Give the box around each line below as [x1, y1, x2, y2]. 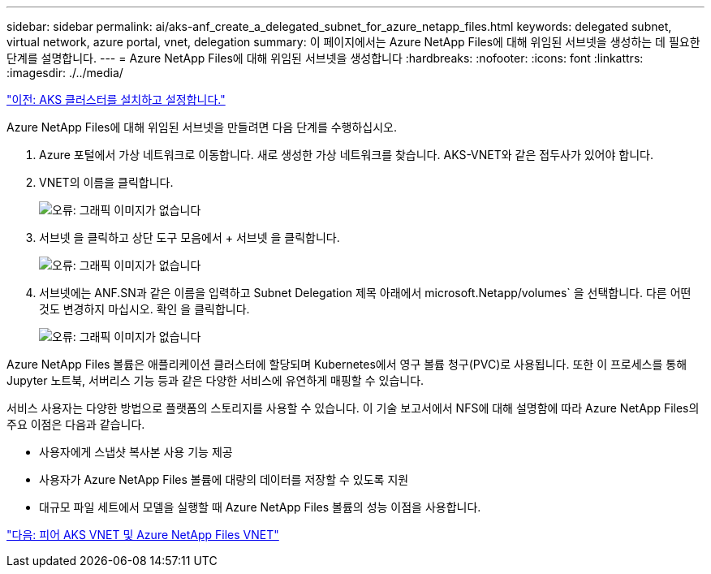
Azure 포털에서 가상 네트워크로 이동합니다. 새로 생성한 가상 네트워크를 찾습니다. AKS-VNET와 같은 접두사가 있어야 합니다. [39, 148, 653, 162]
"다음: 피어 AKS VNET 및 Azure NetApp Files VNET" [6, 528, 279, 542]
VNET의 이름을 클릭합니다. [39, 175, 174, 189]
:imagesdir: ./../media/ [6, 66, 123, 80]
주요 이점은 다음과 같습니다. [6, 417, 145, 431]
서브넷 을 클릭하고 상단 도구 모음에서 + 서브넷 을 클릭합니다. [39, 231, 340, 244]
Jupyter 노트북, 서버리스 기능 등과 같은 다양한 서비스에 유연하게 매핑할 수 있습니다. [6, 373, 424, 387]
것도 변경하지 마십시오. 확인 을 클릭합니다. [39, 302, 250, 316]
